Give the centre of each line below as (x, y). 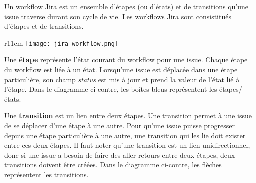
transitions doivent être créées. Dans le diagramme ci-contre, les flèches (113, 165)
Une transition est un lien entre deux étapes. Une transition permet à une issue (128, 116)
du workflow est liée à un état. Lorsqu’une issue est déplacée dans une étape (121, 70)
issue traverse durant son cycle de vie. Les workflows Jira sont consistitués (118, 16)
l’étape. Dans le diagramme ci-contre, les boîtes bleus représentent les (111, 89)
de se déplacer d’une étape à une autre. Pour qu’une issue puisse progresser (120, 125)
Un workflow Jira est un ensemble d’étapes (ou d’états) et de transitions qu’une (126, 6)
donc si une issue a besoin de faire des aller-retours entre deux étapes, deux (120, 155)
